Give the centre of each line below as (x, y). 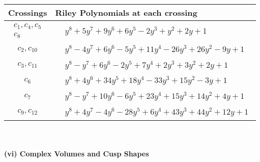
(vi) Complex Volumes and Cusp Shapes (77, 154)
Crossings (28, 12)
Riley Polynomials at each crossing (126, 12)
